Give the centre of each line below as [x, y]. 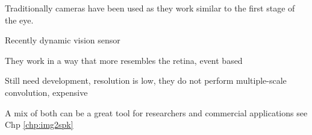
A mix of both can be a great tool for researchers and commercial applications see [156, 112]
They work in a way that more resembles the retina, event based [124, 60]
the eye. [19, 20]
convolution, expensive [46, 92]
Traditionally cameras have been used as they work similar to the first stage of [150, 8]
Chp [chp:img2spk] [39, 124]
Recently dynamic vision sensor [63, 40]
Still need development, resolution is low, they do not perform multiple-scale [146, 80]
